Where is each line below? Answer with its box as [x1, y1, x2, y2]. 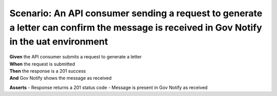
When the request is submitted [9, 61, 75, 67]
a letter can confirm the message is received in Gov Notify [9, 22, 263, 33]
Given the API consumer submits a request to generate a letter [9, 54, 142, 60]
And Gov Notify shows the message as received [9, 75, 112, 81]
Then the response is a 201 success [9, 68, 86, 74]
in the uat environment [9, 36, 108, 48]
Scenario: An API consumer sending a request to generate [9, 8, 263, 19]
